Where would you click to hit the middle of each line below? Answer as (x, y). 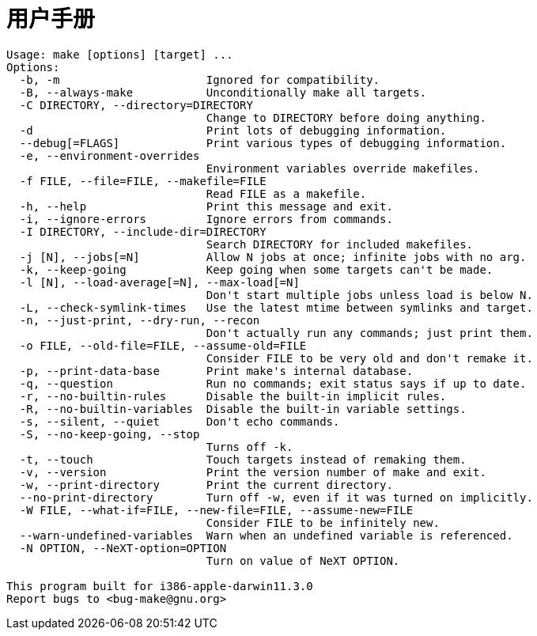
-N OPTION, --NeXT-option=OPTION (123, 548)
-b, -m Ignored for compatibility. (200, 79)
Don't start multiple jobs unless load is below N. (369, 295)
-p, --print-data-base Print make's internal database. (216, 371)
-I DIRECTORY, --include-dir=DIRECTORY (143, 231)
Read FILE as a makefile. (286, 193)
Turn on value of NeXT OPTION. (303, 560)
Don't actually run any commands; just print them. (369, 333)
